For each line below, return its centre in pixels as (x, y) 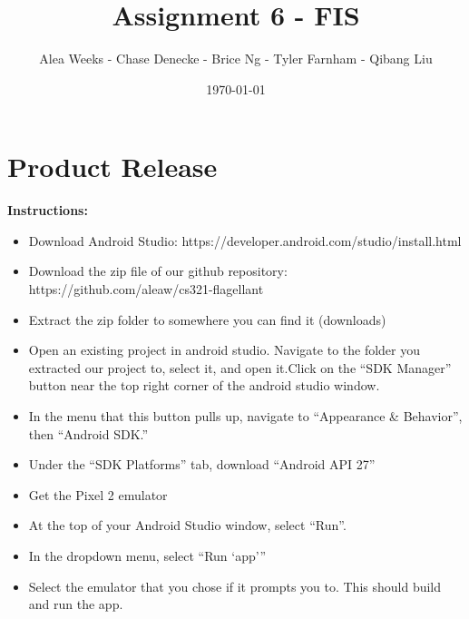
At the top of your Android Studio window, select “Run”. (187, 525)
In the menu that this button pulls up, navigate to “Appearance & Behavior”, (245, 416)
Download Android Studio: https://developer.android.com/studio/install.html (245, 240)
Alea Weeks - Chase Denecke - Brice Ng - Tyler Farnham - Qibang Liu (236, 59)
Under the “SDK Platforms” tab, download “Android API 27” (202, 464)
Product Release (112, 167)
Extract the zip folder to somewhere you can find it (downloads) (207, 319)
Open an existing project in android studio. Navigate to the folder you (225, 350)
